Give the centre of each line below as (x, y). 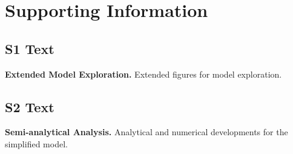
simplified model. (36, 143)
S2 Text (30, 106)
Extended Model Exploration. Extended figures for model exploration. (143, 74)
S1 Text (30, 48)
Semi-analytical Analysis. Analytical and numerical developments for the (146, 132)
